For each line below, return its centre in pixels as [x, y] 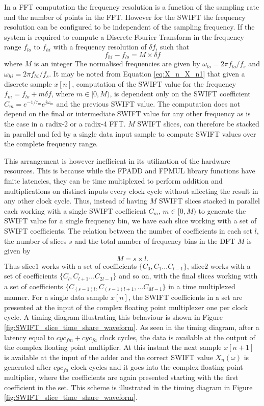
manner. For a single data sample [56, 297]
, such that [173, 47]
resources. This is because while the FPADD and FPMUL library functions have [130, 171]
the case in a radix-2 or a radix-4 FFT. [65, 123]
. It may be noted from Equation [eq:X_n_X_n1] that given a [147, 74]
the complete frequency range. [51, 144]
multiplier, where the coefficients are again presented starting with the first [121, 377]
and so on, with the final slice [165, 276]
